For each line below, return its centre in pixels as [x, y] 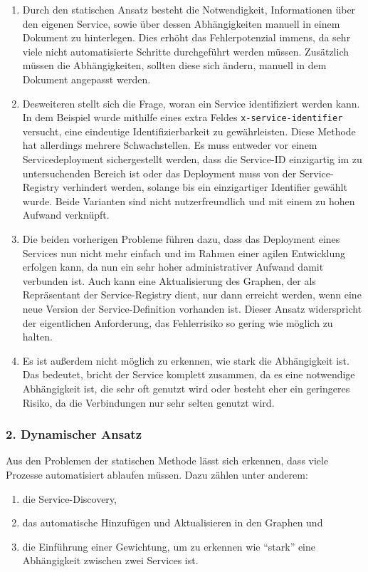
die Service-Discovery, [69, 498]
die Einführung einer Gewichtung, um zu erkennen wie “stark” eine [169, 546]
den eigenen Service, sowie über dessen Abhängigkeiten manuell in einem [181, 23]
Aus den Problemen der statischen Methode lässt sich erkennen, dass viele [167, 461]
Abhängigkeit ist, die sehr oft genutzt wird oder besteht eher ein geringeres [186, 388]
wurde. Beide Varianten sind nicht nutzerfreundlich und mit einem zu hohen [189, 201]
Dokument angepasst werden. [86, 79]
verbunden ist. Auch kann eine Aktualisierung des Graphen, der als [169, 280]
